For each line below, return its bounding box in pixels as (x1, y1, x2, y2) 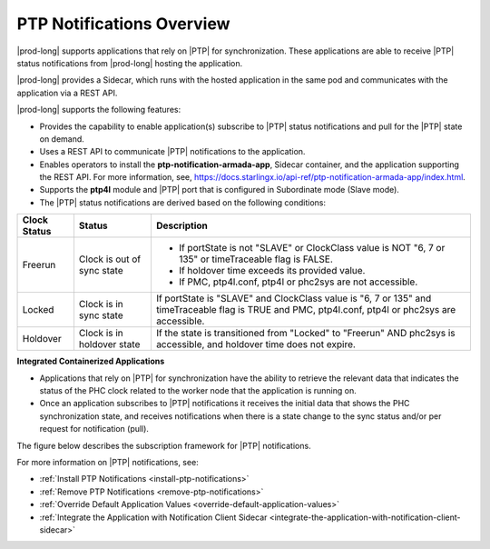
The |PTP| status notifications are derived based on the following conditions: (39, 196, 327, 208)
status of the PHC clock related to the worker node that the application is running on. (39, 385, 358, 396)
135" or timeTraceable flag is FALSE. (178, 253, 333, 265)
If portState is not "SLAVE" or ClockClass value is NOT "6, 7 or (178, 242, 446, 255)
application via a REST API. (16, 87, 118, 98)
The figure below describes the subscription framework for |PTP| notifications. (16, 440, 312, 451)
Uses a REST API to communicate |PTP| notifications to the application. (39, 146, 306, 157)
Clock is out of (78, 253, 142, 265)
